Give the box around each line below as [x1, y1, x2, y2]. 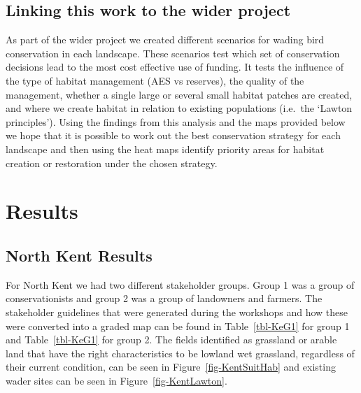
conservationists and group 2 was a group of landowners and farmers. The [6, 291, 323, 306]
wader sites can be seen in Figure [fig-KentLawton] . [6, 373, 227, 387]
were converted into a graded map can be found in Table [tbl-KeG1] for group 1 [6, 318, 350, 333]
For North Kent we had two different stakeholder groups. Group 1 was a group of [6, 277, 355, 292]
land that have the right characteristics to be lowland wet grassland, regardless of [6, 345, 355, 360]
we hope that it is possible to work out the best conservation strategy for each [6, 128, 341, 143]
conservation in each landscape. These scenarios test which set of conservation [6, 45, 340, 60]
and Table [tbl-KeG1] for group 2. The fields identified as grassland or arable [6, 332, 337, 347]
